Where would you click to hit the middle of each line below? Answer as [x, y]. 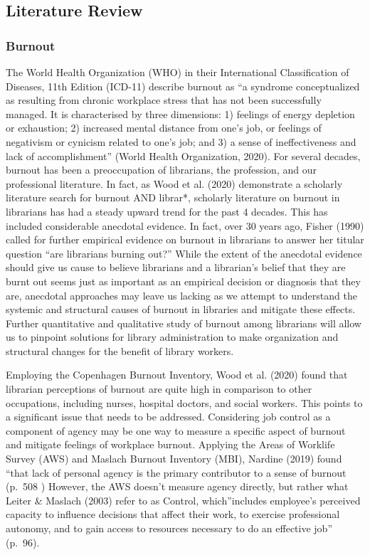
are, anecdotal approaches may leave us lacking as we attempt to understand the [181, 295]
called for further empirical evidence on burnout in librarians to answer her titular [185, 239]
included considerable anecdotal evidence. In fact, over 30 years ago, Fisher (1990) [185, 225]
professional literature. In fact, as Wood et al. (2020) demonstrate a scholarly [174, 183]
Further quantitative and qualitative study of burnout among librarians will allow [184, 323]
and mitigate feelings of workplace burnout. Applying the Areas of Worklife [170, 444]
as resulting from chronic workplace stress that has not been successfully [164, 100]
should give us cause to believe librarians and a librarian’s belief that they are [176, 267]
